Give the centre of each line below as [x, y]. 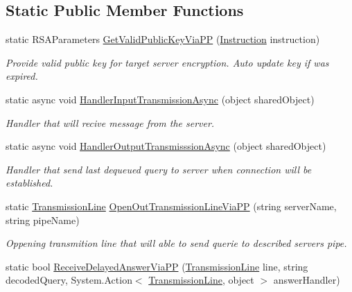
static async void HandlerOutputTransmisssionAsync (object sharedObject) [166, 146]
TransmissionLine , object [201, 280]
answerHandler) [307, 280]
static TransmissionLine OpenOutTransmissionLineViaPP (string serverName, [171, 206]
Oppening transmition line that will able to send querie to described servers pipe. [176, 243]
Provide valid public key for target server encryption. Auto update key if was [167, 62]
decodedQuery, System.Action [69, 280]
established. [29, 183]
